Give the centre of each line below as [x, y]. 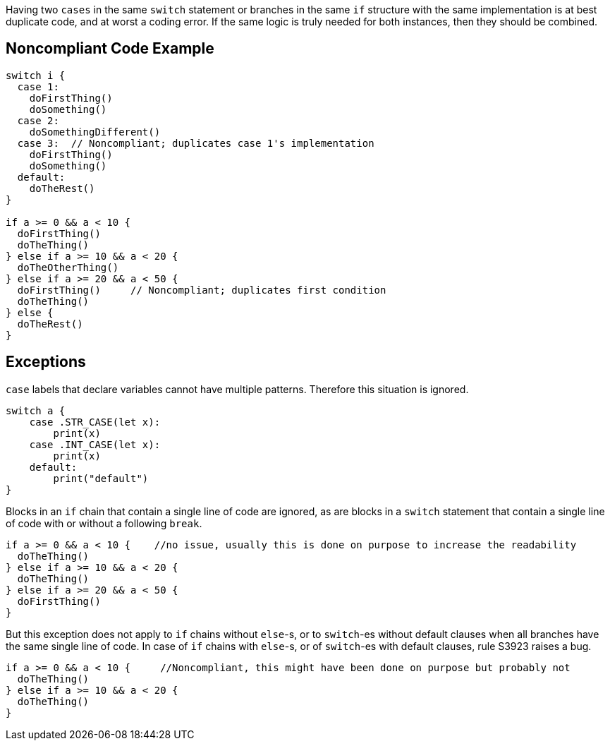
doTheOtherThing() [68, 267]
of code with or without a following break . [104, 523]
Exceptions [46, 362]
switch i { [36, 75]
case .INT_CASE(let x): [95, 444]
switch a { [36, 410]
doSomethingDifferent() [95, 132]
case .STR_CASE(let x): [95, 422]
